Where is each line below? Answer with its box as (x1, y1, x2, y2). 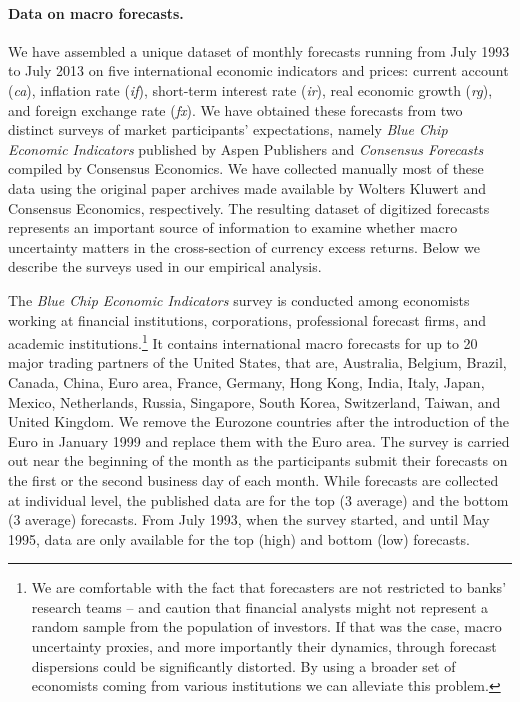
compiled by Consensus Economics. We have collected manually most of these (8, 158, 484, 179)
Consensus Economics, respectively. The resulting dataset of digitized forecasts (8, 197, 490, 218)
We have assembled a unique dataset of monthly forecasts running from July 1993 (8, 40, 510, 61)
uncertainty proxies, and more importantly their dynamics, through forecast (31, 636, 497, 657)
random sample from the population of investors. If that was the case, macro (31, 616, 502, 637)
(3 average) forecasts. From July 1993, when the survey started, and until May (8, 509, 490, 530)
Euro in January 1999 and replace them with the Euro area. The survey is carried (8, 430, 510, 451)
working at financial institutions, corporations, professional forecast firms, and (8, 309, 487, 330)
